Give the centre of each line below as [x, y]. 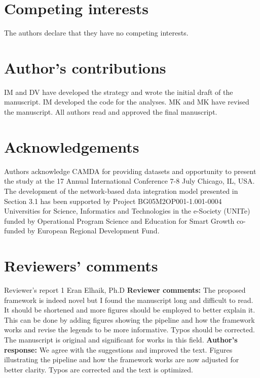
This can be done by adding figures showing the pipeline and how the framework [129, 319]
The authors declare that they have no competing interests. [96, 33]
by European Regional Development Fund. [94, 231]
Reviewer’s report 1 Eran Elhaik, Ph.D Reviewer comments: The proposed [125, 290]
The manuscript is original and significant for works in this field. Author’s [121, 339]
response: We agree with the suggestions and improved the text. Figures [118, 349]
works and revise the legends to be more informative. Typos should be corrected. [129, 330]
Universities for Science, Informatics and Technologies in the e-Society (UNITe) [127, 211]
